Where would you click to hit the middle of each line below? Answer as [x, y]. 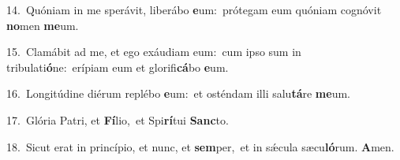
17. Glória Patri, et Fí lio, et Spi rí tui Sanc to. [118, 119]
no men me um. [43, 25]
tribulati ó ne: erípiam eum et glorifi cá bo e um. [118, 67]
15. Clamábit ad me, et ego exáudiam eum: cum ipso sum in [154, 52]
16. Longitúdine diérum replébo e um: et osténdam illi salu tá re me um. [178, 93]
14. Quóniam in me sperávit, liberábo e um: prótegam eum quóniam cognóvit [194, 9]
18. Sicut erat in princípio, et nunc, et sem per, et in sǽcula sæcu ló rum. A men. [200, 146]
